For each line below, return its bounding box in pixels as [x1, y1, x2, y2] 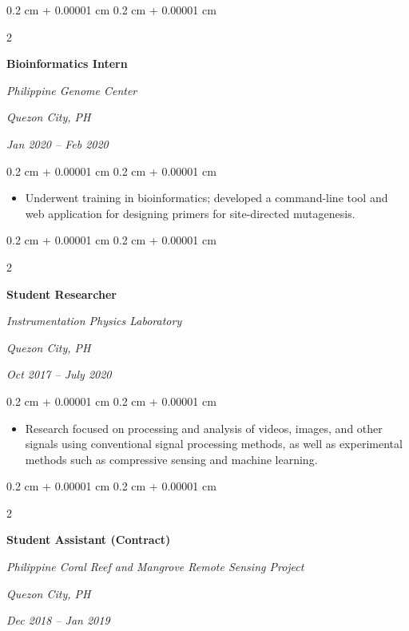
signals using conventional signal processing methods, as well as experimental [25, 435, 403, 452]
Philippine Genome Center [6, 81, 137, 98]
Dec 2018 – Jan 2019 [6, 612, 110, 629]
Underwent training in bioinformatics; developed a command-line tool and [25, 189, 388, 206]
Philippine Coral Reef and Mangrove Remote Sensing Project [6, 558, 304, 575]
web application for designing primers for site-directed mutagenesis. [25, 204, 355, 221]
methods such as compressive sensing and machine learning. [25, 450, 318, 467]
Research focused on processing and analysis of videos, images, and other [25, 419, 383, 436]
